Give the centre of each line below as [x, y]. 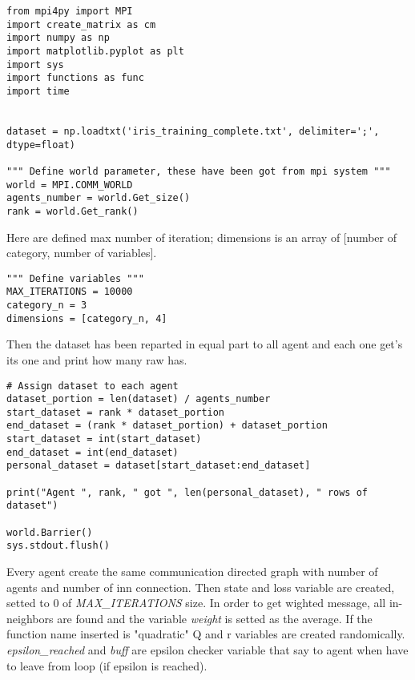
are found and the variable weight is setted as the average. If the [215, 618]
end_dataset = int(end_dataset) [93, 452]
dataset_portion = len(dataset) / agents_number [139, 399]
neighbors [30, 618]
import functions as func [75, 78]
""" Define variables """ [75, 278]
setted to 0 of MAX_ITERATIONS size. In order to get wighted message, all [196, 603]
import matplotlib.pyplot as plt [95, 51]
